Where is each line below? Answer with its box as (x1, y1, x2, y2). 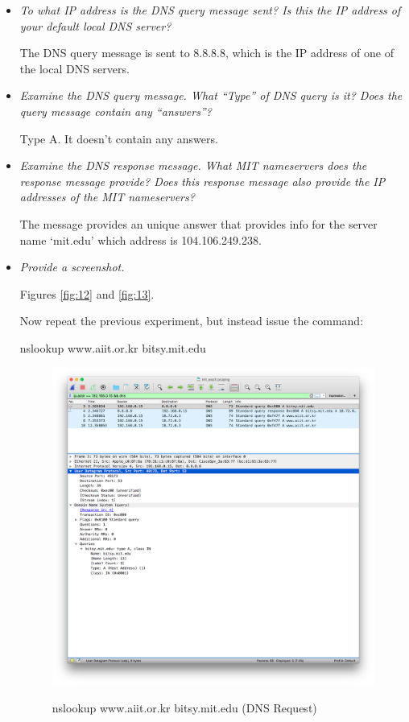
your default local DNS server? (19, 17, 171, 34)
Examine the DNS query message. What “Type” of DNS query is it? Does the (19, 87, 403, 104)
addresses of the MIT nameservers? (19, 188, 195, 205)
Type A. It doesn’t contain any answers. (19, 130, 218, 146)
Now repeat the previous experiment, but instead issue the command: (19, 312, 364, 329)
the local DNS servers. (19, 60, 130, 76)
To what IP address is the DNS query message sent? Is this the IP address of (19, 2, 401, 18)
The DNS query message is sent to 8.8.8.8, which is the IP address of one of (19, 44, 394, 61)
